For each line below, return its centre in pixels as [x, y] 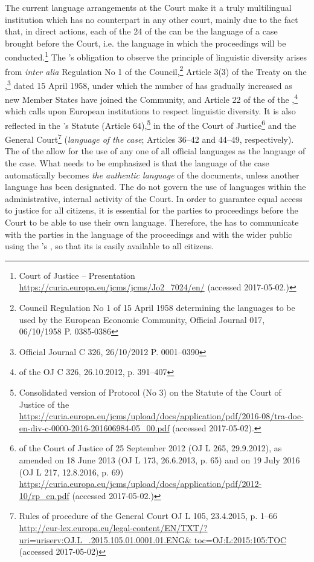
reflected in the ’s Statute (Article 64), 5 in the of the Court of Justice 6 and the [151, 124]
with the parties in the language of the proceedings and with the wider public [149, 234]
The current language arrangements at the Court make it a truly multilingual [148, 7]
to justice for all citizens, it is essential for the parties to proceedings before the [152, 210]
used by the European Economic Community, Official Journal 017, [142, 319]
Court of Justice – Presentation [77, 275]
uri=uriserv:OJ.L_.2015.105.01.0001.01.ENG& [105, 539]
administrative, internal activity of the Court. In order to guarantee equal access [154, 198]
